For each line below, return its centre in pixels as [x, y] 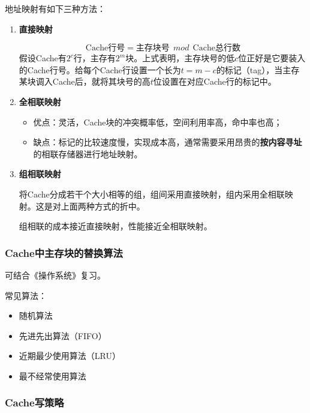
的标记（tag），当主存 [258, 69]
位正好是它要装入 [272, 58]
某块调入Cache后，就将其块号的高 [85, 81]
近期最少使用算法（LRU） [70, 356]
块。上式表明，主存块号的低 [180, 58]
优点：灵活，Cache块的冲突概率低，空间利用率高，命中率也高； [158, 122]
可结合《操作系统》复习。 [55, 275]
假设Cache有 [43, 58]
